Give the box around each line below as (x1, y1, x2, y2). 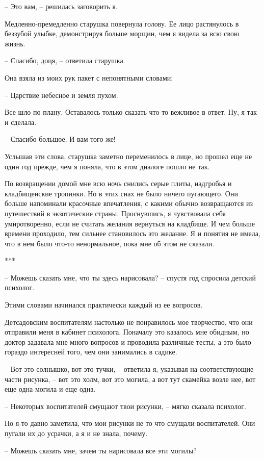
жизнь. (5, 38, 25, 48)
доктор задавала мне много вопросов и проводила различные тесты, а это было (5, 336, 251, 347)
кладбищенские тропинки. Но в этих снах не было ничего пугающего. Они (5, 188, 238, 198)
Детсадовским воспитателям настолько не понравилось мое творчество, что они (5, 316, 253, 327)
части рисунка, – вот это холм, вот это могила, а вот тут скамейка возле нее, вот (5, 373, 256, 384)
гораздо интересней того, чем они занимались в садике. (5, 346, 177, 357)
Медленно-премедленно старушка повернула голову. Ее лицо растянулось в (5, 18, 239, 29)
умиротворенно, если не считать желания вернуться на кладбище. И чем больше (5, 218, 255, 228)
